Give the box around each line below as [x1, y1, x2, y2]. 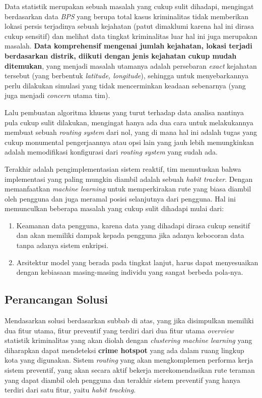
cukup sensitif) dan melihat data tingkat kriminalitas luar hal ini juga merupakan [5, 30, 257, 41]
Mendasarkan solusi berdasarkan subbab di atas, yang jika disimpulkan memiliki [5, 315, 254, 326]
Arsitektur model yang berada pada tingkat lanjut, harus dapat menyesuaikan [16, 257, 258, 267]
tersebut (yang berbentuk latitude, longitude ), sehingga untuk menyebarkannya [5, 70, 248, 81]
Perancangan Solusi [5, 291, 108, 307]
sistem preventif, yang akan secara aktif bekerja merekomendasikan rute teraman [5, 365, 255, 375]
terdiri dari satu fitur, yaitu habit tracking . [5, 384, 136, 395]
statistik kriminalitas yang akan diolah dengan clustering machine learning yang [5, 335, 252, 345]
